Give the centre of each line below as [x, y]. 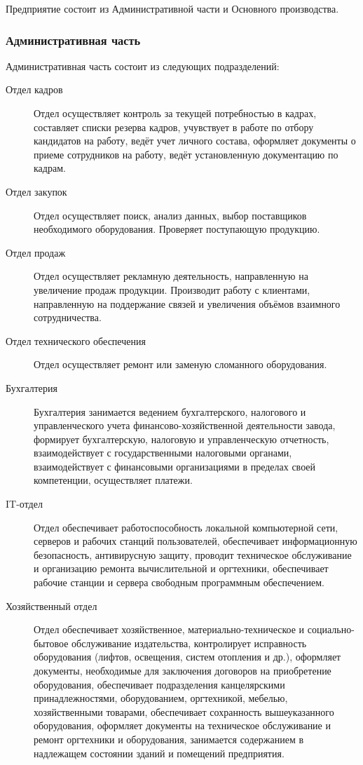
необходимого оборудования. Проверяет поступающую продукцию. [177, 229]
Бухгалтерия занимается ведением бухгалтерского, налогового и [170, 411]
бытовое [51, 643]
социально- [331, 629]
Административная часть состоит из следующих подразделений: [143, 66]
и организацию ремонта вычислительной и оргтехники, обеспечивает [181, 568]
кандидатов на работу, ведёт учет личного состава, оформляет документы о [195, 141]
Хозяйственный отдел [52, 605]
